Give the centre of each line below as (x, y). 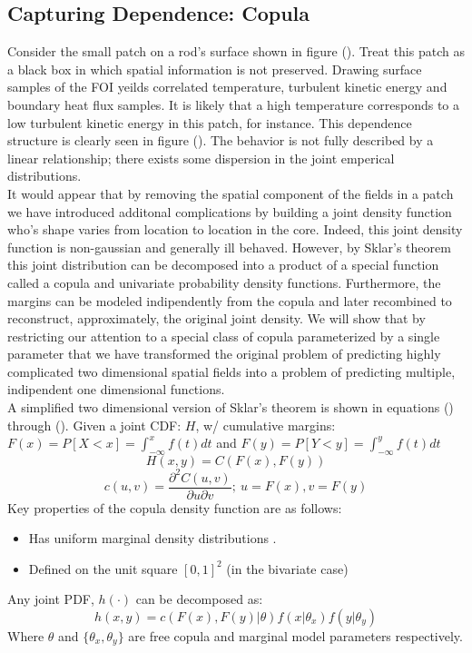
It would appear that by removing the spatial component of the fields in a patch (231, 193)
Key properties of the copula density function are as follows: (175, 507)
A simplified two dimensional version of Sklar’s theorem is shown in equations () (231, 407)
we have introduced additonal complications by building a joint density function (230, 211)
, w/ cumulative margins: (265, 425)
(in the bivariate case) (287, 568)
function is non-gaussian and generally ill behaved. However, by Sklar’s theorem (229, 247)
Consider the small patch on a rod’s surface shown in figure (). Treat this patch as (236, 51)
